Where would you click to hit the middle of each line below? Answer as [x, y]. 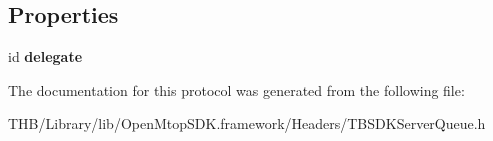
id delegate [45, 56]
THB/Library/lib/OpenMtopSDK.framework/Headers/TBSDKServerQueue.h [247, 123]
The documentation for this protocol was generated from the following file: [236, 89]
